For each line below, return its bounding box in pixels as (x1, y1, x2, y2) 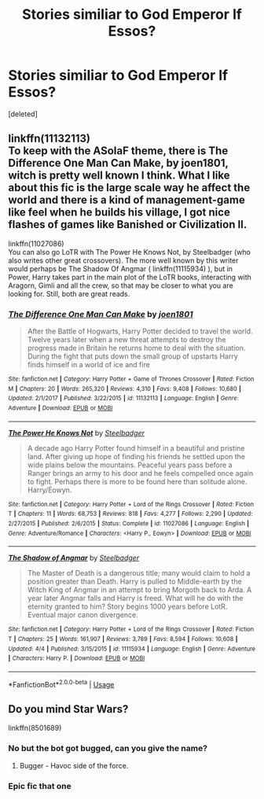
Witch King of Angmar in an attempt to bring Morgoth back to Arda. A (27, 585, 252, 595)
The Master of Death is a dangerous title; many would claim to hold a (27, 569, 251, 578)
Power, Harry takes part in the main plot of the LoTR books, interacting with (8, 272, 251, 282)
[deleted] (8, 109, 38, 119)
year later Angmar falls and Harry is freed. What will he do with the (27, 594, 244, 603)
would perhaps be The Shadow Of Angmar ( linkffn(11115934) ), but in (8, 263, 233, 273)
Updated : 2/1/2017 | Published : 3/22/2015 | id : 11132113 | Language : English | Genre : (8, 395, 239, 403)
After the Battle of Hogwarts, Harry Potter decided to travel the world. (27, 326, 253, 336)
